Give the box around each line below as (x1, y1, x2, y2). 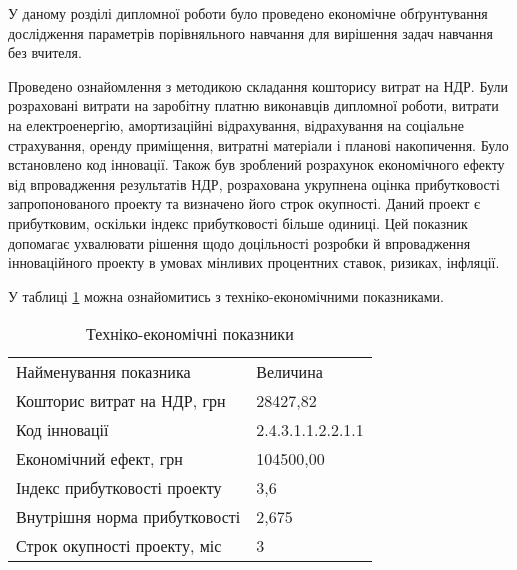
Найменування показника (16, 360, 191, 384)
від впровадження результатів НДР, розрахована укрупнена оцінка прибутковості (8, 173, 500, 194)
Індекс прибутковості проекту (16, 476, 222, 500)
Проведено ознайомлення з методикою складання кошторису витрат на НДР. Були (8, 75, 508, 96)
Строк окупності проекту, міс (16, 534, 222, 558)
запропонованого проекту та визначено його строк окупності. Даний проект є (8, 193, 481, 214)
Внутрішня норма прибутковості (16, 505, 241, 529)
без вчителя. (8, 42, 82, 63)
